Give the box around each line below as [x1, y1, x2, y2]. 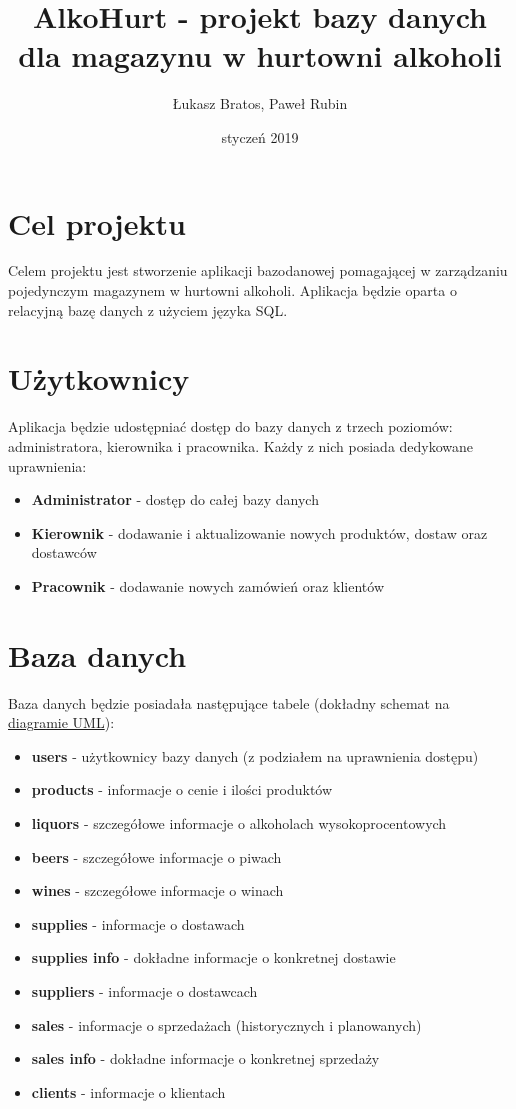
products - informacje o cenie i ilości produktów [31, 779, 333, 800]
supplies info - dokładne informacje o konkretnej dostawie [31, 947, 396, 968]
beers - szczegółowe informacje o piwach [31, 846, 282, 867]
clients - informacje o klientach [31, 1081, 226, 1102]
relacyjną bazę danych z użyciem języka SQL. [8, 299, 288, 320]
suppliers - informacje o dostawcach [31, 980, 258, 1001]
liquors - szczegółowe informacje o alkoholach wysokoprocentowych [31, 813, 447, 833]
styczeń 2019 [221, 126, 299, 147]
